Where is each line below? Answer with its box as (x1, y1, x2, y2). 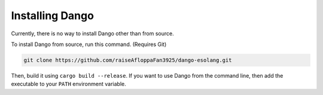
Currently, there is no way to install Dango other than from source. (11, 30, 174, 37)
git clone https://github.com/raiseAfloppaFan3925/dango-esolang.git (23, 57, 232, 63)
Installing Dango (11, 9, 94, 22)
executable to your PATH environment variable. (11, 81, 126, 88)
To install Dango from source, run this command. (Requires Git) (11, 41, 167, 48)
